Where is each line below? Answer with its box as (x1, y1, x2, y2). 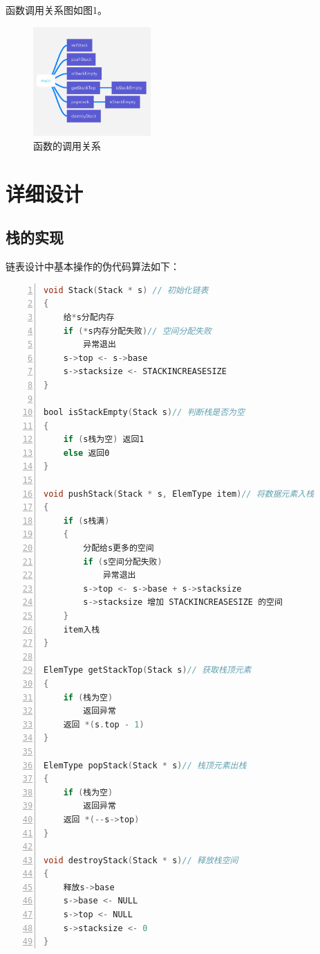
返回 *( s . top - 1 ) (63, 719, 144, 730)
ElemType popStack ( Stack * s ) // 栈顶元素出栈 (44, 760, 247, 770)
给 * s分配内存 (63, 312, 115, 322)
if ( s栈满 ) (63, 515, 110, 526)
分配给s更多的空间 (83, 543, 154, 554)
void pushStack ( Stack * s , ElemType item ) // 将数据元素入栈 (44, 488, 314, 499)
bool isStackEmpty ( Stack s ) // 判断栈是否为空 (44, 407, 245, 418)
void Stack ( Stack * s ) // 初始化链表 (44, 285, 209, 295)
